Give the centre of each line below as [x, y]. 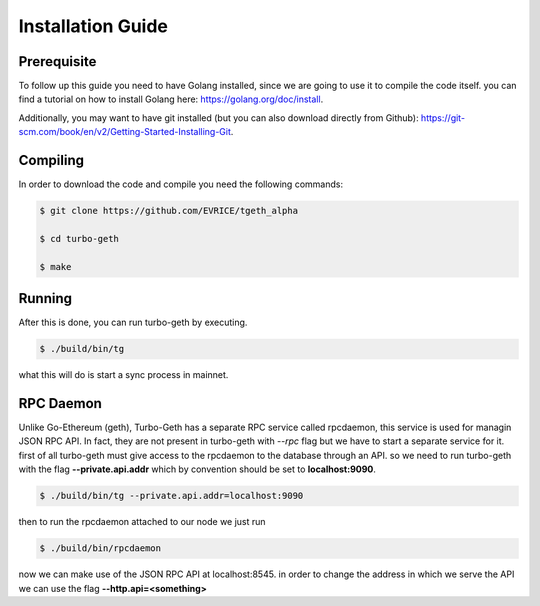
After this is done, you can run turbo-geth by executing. [133, 322]
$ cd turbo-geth [79, 238]
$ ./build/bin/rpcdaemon [100, 548]
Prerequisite [57, 61]
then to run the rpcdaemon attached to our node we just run [142, 522]
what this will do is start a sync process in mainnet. [123, 375]
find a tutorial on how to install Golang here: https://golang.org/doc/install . [171, 99]
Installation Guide [93, 26]
